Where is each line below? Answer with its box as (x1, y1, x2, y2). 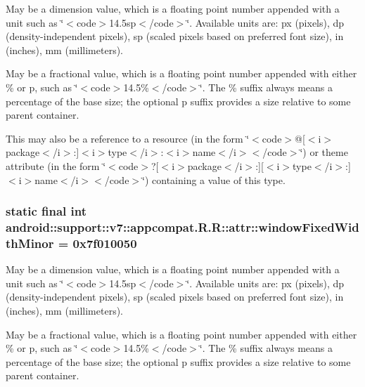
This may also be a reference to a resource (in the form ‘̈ (6, 131, 250, 145)
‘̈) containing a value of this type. (142, 172, 286, 187)
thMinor (6, 234, 54, 251)
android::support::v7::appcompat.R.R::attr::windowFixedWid (6, 218, 359, 235)
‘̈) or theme (300, 145, 348, 159)
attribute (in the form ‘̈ (6, 158, 106, 173)
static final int (6, 202, 87, 220)
